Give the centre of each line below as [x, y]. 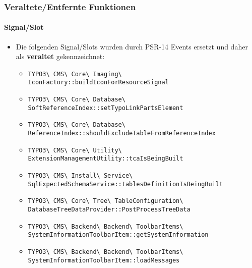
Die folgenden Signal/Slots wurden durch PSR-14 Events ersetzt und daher [132, 46]
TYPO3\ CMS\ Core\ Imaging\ [75, 74]
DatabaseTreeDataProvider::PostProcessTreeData [109, 210]
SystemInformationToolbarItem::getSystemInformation [118, 235]
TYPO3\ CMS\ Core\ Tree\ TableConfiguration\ [106, 201]
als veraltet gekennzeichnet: [60, 56]
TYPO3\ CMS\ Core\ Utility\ [75, 150]
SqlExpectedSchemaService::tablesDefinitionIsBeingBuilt [125, 184]
